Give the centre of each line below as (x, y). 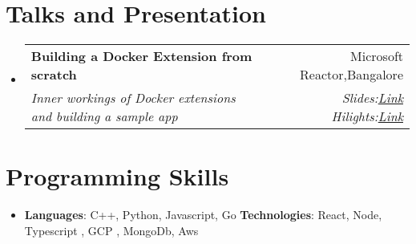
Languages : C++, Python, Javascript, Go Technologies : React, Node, (203, 215)
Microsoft (377, 56)
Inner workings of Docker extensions (133, 98)
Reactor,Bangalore (351, 75)
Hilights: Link (367, 116)
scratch (54, 75)
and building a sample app (104, 116)
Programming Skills (117, 176)
